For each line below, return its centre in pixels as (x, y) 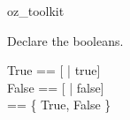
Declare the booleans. (65, 40)
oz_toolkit (36, 11)
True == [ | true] (54, 70)
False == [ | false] (56, 87)
